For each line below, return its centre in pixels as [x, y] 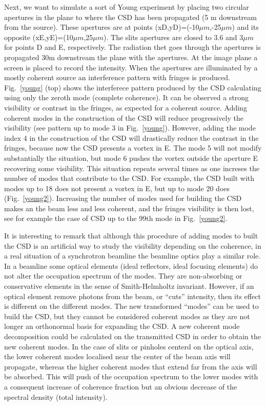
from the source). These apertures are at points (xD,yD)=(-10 [102, 27]
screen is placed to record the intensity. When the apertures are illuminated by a [131, 67]
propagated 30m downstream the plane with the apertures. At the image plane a [131, 57]
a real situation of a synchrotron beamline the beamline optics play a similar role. [132, 256]
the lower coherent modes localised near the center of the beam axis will [117, 356]
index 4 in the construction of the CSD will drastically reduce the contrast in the [131, 137]
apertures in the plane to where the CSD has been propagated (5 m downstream [130, 17]
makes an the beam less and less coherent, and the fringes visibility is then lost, [129, 208]
